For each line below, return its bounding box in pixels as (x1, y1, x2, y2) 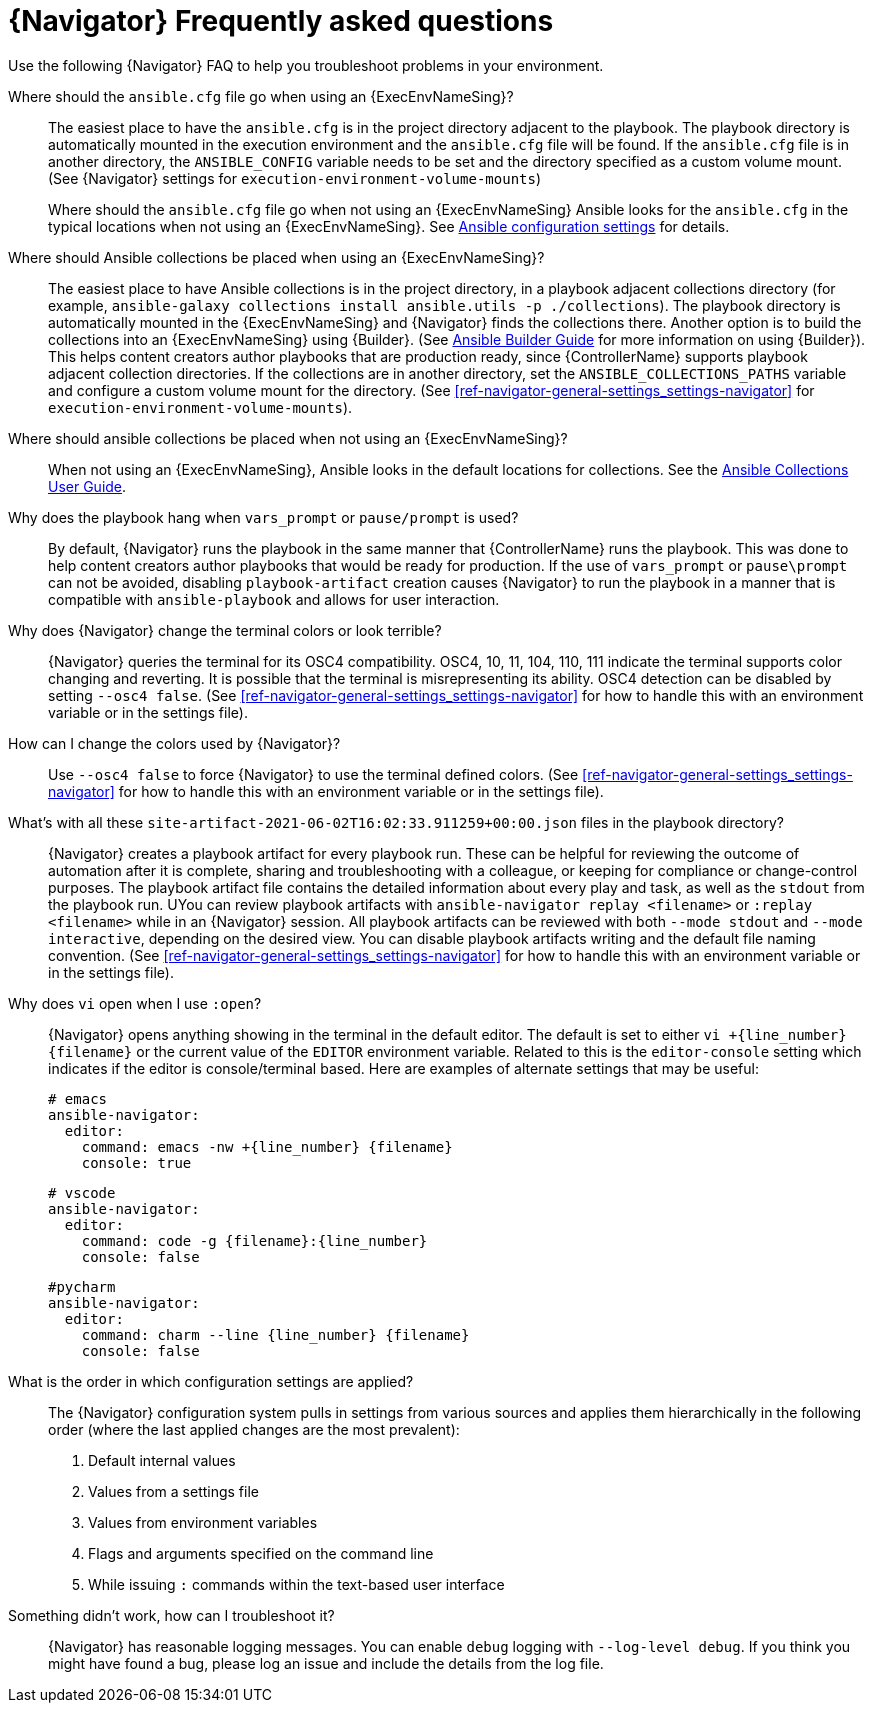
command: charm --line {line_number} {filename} (81, 1326, 470, 1343)
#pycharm (48, 1278, 116, 1295)
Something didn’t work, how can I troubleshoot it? (8, 1606, 335, 1624)
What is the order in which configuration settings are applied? (8, 1372, 414, 1390)
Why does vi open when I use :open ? (8, 994, 262, 1012)
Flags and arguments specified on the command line (88, 1544, 434, 1562)
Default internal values (88, 1451, 236, 1469)
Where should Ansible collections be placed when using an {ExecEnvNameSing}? (8, 248, 545, 266)
